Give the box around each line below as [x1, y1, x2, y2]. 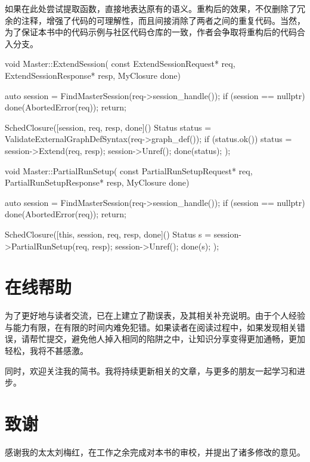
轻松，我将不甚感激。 [5, 344, 88, 356]
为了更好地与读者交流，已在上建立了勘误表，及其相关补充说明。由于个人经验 [5, 309, 305, 322]
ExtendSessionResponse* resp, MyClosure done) [5, 69, 181, 81]
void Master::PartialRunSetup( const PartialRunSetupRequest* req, [5, 164, 253, 177]
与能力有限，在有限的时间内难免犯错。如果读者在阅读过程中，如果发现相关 [5, 321, 297, 333]
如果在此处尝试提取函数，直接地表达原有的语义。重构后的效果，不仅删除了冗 [5, 2, 305, 14]
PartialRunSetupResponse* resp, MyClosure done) [5, 176, 190, 189]
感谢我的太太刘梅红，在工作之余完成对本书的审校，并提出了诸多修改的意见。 [5, 445, 305, 458]
